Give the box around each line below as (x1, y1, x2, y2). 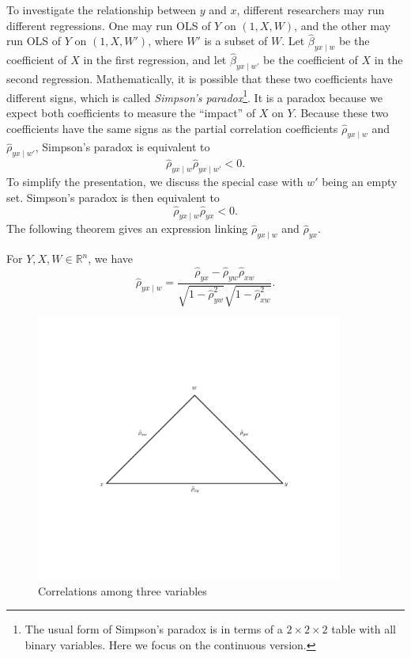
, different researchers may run (236, 2, 385, 17)
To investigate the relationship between (6, 2, 197, 17)
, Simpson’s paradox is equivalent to (35, 139, 210, 155)
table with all (331, 621, 396, 637)
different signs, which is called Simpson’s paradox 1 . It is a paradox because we (6, 86, 383, 105)
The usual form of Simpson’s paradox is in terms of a (25, 621, 283, 637)
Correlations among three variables (38, 582, 207, 599)
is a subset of (204, 32, 268, 49)
